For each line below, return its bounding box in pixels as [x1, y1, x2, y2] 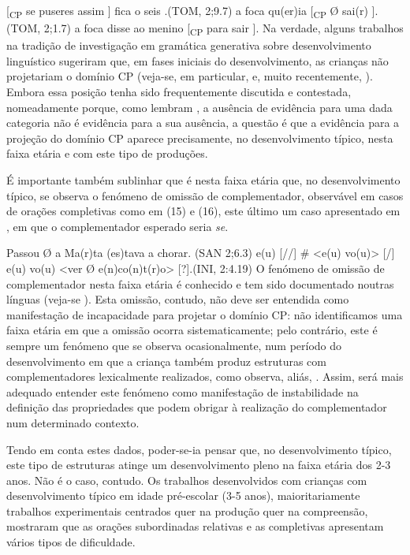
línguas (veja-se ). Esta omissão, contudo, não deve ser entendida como [6, 291, 349, 307]
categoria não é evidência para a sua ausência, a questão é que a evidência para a [6, 114, 400, 131]
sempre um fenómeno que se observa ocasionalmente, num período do [6, 337, 342, 353]
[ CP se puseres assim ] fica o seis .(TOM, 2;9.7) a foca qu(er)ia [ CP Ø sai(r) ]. [6, 2, 378, 20]
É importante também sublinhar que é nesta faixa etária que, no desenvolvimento [6, 172, 401, 188]
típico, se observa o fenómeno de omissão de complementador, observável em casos [6, 187, 404, 203]
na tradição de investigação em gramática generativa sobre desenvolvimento [6, 37, 371, 54]
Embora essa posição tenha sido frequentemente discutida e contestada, [6, 84, 352, 100]
